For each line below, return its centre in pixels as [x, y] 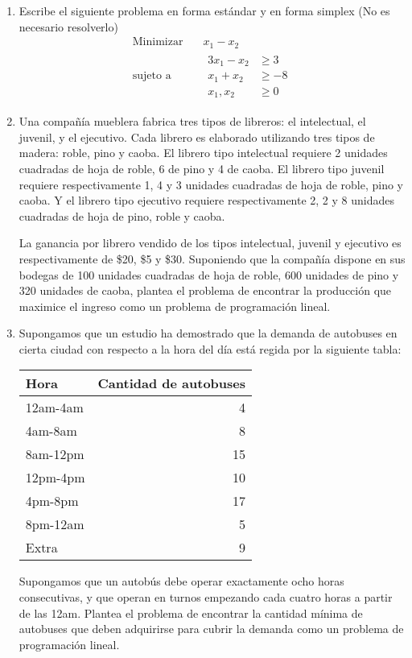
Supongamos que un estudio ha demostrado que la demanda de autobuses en [208, 333]
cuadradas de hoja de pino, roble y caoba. [122, 215]
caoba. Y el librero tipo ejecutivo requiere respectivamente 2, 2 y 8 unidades [207, 200]
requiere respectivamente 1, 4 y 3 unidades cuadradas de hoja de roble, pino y [211, 184]
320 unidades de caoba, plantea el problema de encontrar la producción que [205, 290]
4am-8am [51, 431]
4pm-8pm [52, 501]
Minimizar [158, 42]
